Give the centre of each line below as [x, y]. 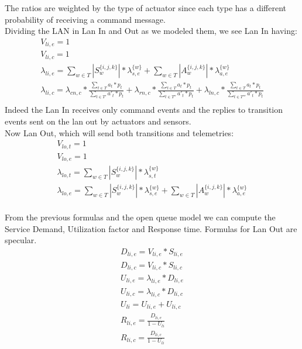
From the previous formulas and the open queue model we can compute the [140, 217]
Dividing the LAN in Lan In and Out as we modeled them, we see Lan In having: [151, 31]
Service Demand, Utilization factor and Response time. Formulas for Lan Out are [151, 228]
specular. [21, 240]
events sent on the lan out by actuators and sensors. [98, 121]
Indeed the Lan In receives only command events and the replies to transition [144, 110]
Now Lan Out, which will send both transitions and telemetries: [119, 132]
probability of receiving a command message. [85, 19]
